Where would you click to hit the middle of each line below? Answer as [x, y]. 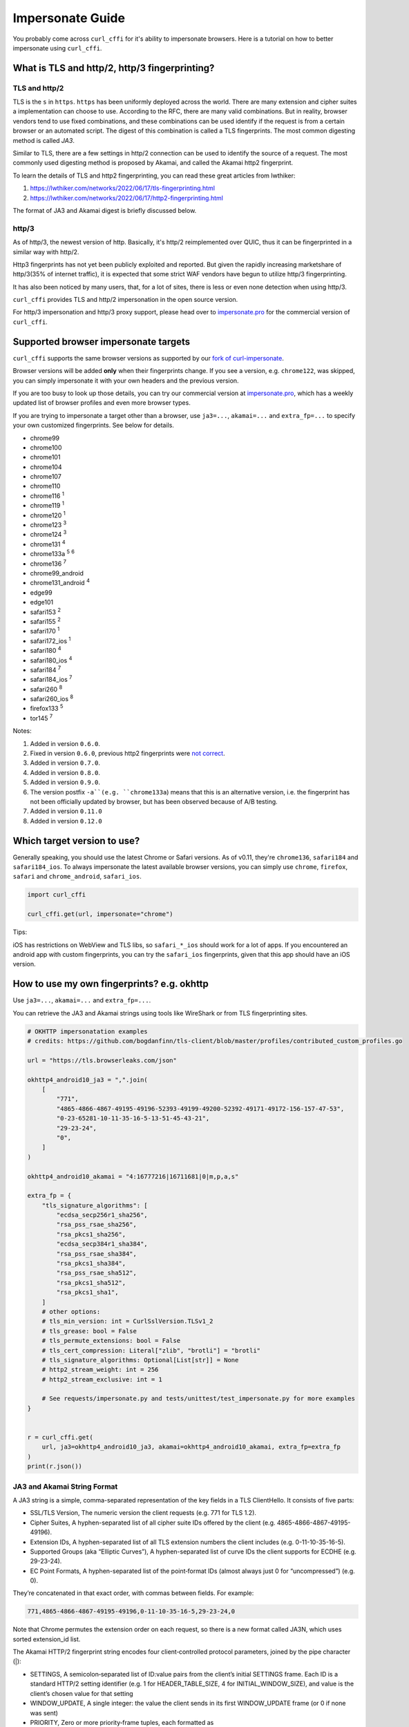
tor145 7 [41, 717]
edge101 [42, 602]
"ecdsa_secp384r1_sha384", [102, 1244]
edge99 [41, 592]
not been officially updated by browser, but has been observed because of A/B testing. [154, 801]
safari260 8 [46, 689]
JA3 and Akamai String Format [65, 1487]
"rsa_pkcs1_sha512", [91, 1282]
